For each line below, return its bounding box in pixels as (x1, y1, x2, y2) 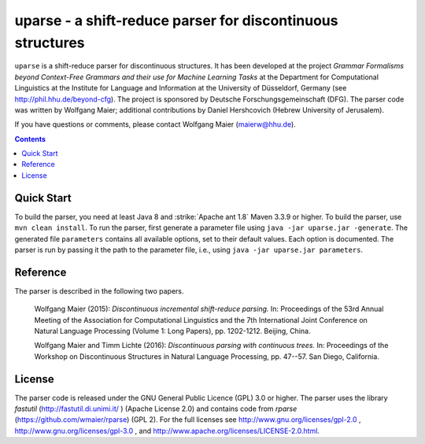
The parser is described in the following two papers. (14, 286, 184, 295)
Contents (14, 134, 46, 143)
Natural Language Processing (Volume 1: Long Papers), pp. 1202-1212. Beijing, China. (34, 327, 311, 336)
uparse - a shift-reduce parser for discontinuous (14, 12, 338, 29)
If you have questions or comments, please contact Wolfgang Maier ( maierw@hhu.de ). (14, 120, 297, 129)
